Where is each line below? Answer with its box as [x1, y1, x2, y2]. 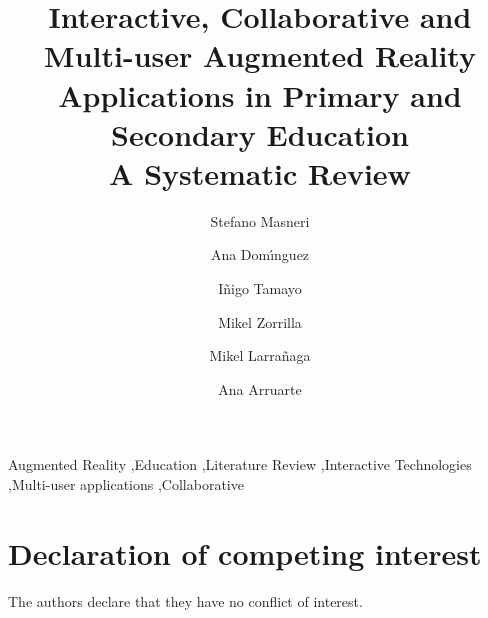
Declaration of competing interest [8, 532, 482, 573]
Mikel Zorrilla [218, 311, 302, 332]
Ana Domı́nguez [210, 244, 310, 265]
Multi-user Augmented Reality [44, 35, 476, 76]
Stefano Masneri [210, 210, 310, 231]
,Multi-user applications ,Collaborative [8, 474, 244, 495]
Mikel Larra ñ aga [209, 345, 311, 366]
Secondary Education [111, 113, 409, 154]
